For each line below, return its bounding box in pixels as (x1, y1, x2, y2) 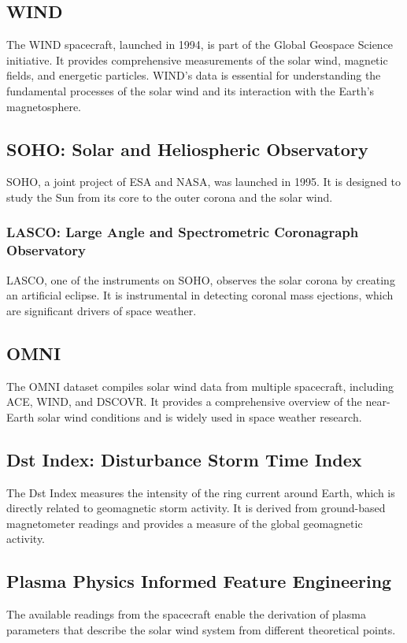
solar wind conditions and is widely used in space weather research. (37, 408, 362, 425)
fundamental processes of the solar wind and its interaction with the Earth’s (6, 82, 375, 98)
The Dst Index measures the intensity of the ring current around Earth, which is (6, 484, 395, 500)
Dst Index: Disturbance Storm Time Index (6, 447, 362, 471)
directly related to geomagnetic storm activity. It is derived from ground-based (6, 500, 386, 516)
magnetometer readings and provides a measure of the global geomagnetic (6, 515, 363, 531)
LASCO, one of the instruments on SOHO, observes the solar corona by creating (6, 271, 395, 288)
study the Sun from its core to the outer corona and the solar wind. (6, 188, 333, 205)
